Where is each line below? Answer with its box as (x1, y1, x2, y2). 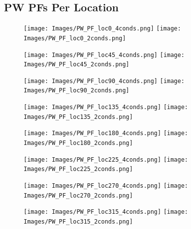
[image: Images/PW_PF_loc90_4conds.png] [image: (24, 77, 185, 85)
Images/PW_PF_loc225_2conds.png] (24, 166, 133, 173)
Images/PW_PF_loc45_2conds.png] (24, 61, 129, 68)
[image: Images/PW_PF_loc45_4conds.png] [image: (24, 51, 185, 58)
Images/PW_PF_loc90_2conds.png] (24, 87, 129, 94)
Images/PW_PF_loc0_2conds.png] (24, 34, 126, 42)
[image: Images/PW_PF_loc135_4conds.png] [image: (24, 104, 188, 111)
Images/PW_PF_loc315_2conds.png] (24, 218, 133, 226)
